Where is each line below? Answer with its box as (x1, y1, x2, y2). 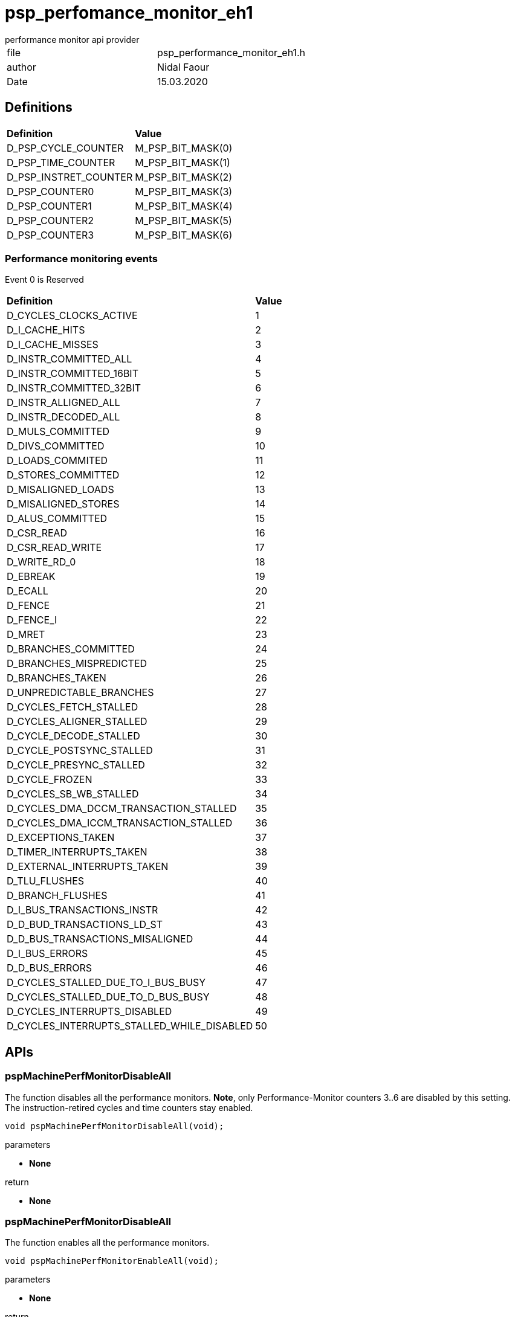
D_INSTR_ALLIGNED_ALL (7, 396, 120, 409)
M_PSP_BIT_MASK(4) (135, 199, 233, 212)
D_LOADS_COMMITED (7, 454, 108, 467)
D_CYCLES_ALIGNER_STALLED (7, 715, 147, 728)
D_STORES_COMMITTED (7, 469, 120, 481)
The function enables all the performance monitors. (5, 1237, 210, 1248)
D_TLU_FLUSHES (7, 875, 85, 887)
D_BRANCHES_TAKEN (7, 672, 106, 684)
